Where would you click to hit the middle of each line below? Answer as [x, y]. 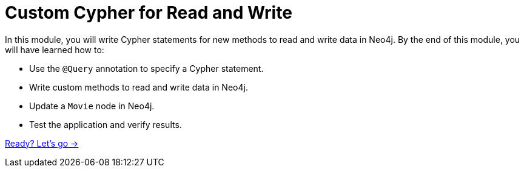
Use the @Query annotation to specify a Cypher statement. [146, 68]
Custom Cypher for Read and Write [149, 13]
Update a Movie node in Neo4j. [92, 106]
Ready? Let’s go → [42, 143]
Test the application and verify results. [106, 124]
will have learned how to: [55, 49]
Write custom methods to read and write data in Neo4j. [139, 87]
